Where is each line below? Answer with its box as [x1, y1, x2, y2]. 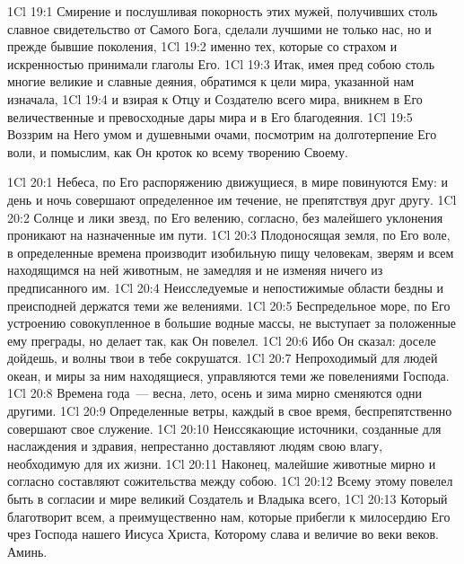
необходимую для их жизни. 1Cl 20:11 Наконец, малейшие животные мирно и [7, 454, 436, 472]
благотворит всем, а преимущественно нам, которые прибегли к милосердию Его [7, 507, 451, 525]
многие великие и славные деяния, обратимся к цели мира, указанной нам [7, 72, 415, 91]
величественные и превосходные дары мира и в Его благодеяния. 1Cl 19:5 [7, 107, 413, 126]
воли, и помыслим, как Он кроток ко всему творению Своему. [7, 142, 349, 161]
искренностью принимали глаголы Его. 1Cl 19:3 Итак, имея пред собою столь [7, 54, 435, 73]
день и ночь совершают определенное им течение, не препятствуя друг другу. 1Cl [7, 189, 457, 208]
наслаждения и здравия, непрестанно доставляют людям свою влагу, [7, 436, 383, 455]
